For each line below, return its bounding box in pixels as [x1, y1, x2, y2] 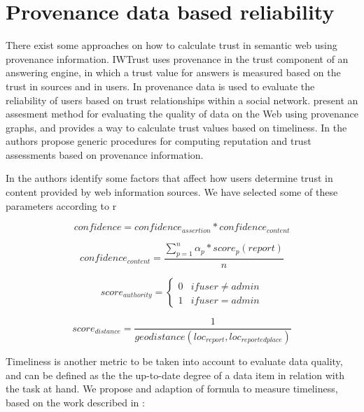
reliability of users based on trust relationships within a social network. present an [6, 92, 358, 107]
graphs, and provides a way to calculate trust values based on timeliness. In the [6, 120, 347, 134]
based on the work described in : [6, 395, 145, 409]
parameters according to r [6, 198, 117, 213]
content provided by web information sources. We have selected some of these [6, 185, 338, 199]
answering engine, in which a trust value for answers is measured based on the [6, 65, 341, 80]
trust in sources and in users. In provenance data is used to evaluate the [6, 78, 315, 93]
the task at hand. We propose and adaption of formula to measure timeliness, [6, 381, 338, 396]
